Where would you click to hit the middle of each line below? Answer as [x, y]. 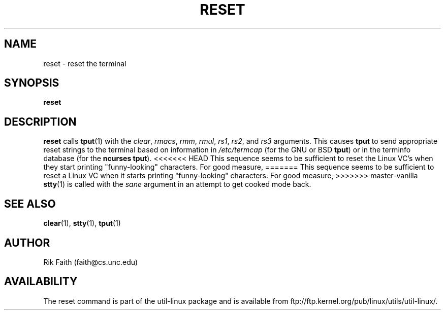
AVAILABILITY [41, 282]
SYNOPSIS [32, 83]
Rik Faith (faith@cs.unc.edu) [91, 262]
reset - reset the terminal [85, 63]
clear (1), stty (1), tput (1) [82, 223]
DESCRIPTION [40, 122]
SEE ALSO [30, 204]
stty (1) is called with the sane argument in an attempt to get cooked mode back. [177, 184]
